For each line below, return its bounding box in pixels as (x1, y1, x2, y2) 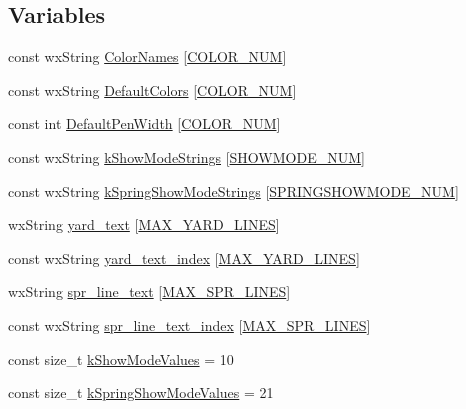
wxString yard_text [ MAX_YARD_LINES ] (8, 214, 280, 235)
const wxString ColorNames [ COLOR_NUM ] (8, 46, 287, 67)
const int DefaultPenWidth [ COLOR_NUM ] (8, 113, 281, 134)
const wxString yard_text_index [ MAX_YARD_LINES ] (8, 247, 360, 268)
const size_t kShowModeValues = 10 (8, 348, 234, 369)
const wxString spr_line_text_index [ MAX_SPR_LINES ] (8, 314, 371, 335)
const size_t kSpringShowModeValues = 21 (8, 382, 274, 403)
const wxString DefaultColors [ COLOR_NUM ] (8, 79, 297, 100)
